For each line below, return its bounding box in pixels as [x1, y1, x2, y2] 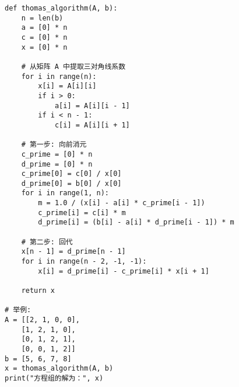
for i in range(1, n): [21, 189, 109, 198]
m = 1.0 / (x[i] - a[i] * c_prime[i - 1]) [38, 199, 205, 208]
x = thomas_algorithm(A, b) [5, 364, 114, 373]
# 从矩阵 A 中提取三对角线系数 [21, 62, 126, 71]
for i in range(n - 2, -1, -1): [21, 257, 147, 266]
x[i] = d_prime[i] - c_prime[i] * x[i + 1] [38, 267, 209, 275]
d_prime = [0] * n [21, 160, 93, 168]
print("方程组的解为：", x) [5, 374, 104, 382]
